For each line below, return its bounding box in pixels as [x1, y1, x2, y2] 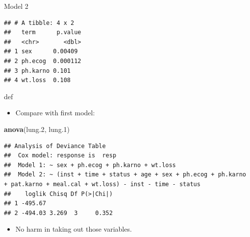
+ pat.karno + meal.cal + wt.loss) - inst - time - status [4, 180, 200, 188]
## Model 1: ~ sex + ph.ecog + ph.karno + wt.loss [4, 161, 176, 169]
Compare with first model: [15, 108, 95, 118]
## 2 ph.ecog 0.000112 [4, 57, 81, 65]
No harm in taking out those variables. [15, 224, 132, 234]
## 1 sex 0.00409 [4, 48, 78, 55]
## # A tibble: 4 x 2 [4, 19, 75, 26]
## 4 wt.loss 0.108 [4, 77, 71, 84]
